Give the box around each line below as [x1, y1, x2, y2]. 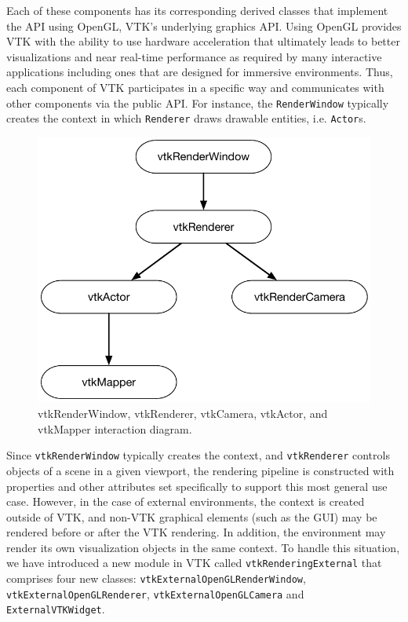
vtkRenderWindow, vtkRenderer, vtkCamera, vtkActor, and [38, 405, 328, 422]
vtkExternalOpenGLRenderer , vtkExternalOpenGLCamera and [6, 585, 304, 602]
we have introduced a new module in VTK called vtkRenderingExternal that [6, 554, 382, 571]
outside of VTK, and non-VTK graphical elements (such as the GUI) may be [6, 508, 377, 525]
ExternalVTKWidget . [6, 601, 105, 617]
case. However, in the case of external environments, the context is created [6, 493, 365, 510]
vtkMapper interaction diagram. [38, 420, 192, 437]
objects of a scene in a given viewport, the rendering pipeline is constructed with [6, 462, 395, 478]
